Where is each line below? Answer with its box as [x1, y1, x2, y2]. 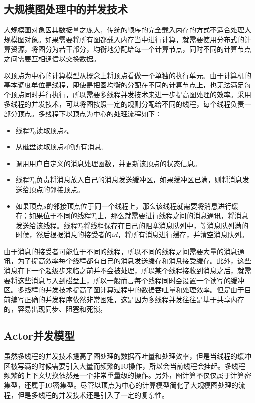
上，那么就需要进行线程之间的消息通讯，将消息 [97, 210, 249, 221]
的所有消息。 [67, 142, 108, 152]
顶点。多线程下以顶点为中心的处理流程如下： [17, 108, 162, 118]
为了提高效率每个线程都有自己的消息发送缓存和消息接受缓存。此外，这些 [17, 256, 251, 266]
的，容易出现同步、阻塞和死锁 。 [4, 304, 107, 314]
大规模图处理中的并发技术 [4, 1, 127, 17]
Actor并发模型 [4, 328, 75, 343]
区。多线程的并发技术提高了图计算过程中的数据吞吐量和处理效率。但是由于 [4, 285, 244, 295]
